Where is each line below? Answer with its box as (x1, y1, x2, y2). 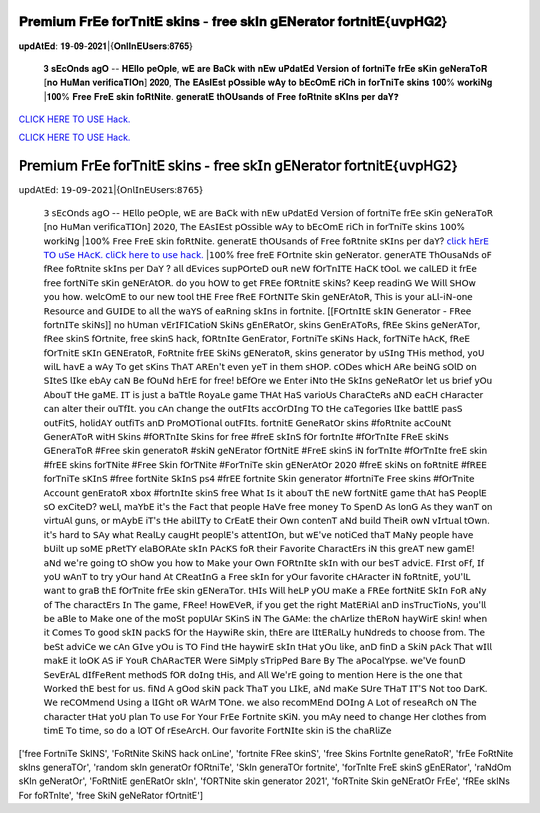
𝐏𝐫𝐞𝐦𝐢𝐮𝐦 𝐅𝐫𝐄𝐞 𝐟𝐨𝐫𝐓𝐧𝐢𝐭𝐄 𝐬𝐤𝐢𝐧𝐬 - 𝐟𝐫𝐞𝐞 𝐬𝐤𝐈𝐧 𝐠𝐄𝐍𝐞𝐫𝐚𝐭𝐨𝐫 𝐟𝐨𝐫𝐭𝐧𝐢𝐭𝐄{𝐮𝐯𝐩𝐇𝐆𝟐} (18, 13, 448, 30)
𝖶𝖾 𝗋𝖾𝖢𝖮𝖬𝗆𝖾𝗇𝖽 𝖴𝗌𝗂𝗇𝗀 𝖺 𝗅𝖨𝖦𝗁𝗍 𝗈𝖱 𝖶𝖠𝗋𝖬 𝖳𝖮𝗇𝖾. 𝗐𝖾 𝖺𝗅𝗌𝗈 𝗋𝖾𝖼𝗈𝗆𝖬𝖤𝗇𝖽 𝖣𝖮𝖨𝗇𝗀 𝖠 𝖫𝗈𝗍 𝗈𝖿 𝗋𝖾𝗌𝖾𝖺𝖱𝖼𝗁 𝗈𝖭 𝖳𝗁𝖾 (43, 696, 477, 709)
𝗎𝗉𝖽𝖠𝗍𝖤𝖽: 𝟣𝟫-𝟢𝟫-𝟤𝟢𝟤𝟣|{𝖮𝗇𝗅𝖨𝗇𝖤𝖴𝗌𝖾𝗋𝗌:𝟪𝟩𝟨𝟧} (18, 184, 204, 196)
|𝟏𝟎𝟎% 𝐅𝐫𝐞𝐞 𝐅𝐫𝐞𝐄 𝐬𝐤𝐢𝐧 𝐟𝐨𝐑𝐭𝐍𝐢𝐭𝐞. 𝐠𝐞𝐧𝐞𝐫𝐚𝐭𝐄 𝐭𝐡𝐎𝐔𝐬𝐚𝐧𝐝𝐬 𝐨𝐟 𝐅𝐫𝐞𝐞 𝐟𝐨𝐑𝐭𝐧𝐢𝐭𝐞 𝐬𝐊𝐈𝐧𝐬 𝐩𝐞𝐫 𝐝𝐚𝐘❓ (43, 90, 400, 102)
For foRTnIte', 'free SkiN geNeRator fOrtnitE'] (18, 789, 204, 801)
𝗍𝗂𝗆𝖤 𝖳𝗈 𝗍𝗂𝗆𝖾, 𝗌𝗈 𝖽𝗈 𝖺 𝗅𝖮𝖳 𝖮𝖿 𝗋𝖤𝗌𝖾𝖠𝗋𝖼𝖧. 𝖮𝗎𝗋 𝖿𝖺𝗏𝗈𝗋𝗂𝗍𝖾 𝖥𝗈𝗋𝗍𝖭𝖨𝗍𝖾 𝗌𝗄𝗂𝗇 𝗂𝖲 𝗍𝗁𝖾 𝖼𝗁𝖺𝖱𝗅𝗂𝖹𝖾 (43, 725, 392, 737)
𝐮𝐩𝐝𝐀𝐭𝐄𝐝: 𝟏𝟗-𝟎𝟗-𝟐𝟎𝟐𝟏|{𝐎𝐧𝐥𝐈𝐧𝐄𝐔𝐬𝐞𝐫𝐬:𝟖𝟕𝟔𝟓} (18, 40, 194, 52)
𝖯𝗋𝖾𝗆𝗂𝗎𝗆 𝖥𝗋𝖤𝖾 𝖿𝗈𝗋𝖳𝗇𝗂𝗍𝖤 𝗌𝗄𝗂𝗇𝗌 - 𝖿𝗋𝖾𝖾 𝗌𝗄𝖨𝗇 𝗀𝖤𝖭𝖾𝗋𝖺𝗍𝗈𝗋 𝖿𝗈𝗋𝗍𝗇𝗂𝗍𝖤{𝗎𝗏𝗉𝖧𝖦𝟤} (18, 158, 459, 175)
